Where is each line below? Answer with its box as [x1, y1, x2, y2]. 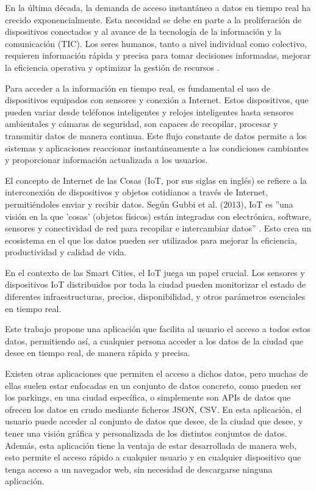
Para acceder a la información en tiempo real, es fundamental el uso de [5, 81, 270, 94]
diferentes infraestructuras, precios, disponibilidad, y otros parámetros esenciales [5, 290, 306, 303]
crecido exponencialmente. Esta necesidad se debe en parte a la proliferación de [5, 13, 302, 26]
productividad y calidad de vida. [5, 245, 127, 258]
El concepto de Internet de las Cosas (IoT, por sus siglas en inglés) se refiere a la [5, 173, 307, 186]
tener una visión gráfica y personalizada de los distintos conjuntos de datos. [5, 427, 287, 439]
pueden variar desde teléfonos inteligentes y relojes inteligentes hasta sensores [5, 105, 294, 118]
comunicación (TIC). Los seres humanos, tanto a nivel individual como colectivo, [5, 37, 307, 49]
